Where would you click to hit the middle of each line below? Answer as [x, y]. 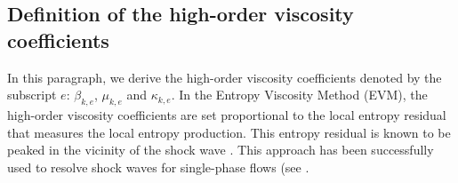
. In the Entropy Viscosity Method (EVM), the [299, 95]
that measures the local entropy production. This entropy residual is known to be [229, 132]
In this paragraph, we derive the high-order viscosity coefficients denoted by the [225, 77]
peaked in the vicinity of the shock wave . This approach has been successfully [221, 150]
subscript [32, 95]
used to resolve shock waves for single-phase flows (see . [158, 167]
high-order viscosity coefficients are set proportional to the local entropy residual [227, 114]
